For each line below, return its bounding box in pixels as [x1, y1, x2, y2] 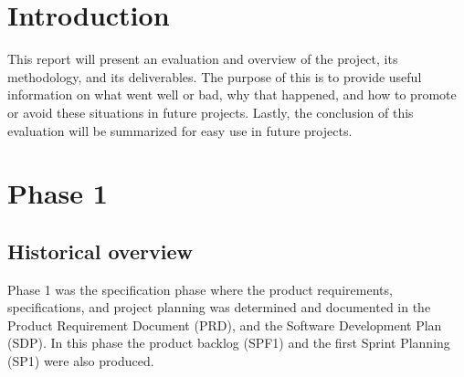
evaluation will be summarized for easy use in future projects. [7, 120, 353, 140]
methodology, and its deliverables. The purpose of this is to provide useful [7, 67, 422, 86]
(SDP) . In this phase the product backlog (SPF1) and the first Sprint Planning [7, 333, 450, 352]
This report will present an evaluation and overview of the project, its [7, 49, 398, 68]
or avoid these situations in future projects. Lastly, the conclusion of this [7, 102, 414, 121]
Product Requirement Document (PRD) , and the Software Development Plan [7, 315, 442, 334]
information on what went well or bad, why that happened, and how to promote [7, 85, 457, 104]
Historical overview [7, 236, 193, 265]
